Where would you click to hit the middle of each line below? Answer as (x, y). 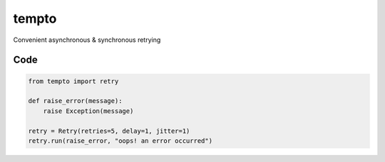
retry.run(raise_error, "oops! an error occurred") (120, 141)
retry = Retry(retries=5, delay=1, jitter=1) (109, 131)
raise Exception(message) (88, 111)
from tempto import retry (73, 81)
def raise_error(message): (75, 101)
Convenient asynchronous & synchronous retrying (87, 40)
